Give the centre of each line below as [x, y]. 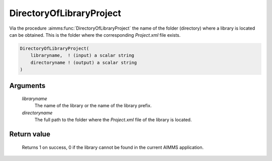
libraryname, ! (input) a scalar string [82, 56]
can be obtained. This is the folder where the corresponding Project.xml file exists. [95, 35]
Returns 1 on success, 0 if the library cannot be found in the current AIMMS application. [113, 147]
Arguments [27, 86]
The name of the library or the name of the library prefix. [93, 106]
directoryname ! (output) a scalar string [84, 62]
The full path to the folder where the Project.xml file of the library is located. [113, 120]
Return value [30, 134]
